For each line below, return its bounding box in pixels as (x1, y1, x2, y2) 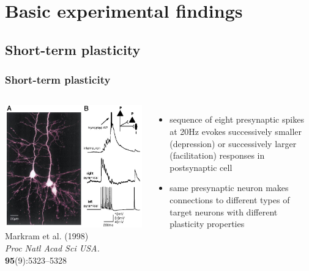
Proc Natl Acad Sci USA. (5, 241, 100, 254)
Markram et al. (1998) (5, 229, 89, 242)
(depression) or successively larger (169, 137, 297, 150)
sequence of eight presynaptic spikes (169, 113, 304, 126)
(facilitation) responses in (169, 149, 265, 162)
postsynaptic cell (169, 161, 233, 173)
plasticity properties (169, 217, 245, 230)
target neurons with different (169, 205, 278, 218)
